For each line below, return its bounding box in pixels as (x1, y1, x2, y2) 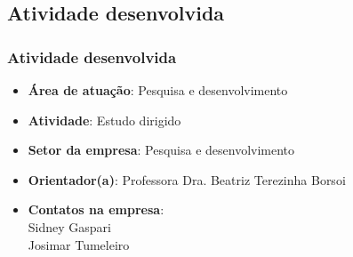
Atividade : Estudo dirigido (28, 110, 181, 129)
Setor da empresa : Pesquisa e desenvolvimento (28, 141, 295, 159)
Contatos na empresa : (28, 200, 164, 219)
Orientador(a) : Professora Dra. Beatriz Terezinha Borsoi (28, 170, 346, 189)
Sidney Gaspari (28, 217, 111, 236)
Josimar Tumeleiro (28, 235, 130, 253)
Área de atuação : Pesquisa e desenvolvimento (28, 81, 288, 99)
